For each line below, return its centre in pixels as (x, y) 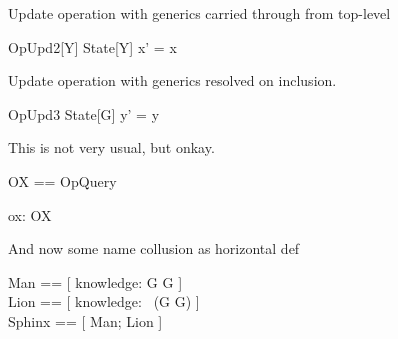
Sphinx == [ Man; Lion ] (85, 320)
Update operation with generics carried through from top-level (199, 13)
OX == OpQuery (62, 180)
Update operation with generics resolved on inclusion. (172, 80)
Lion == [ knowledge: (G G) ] (104, 301)
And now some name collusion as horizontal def (154, 248)
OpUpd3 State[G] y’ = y (84, 113)
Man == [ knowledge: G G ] (95, 281)
